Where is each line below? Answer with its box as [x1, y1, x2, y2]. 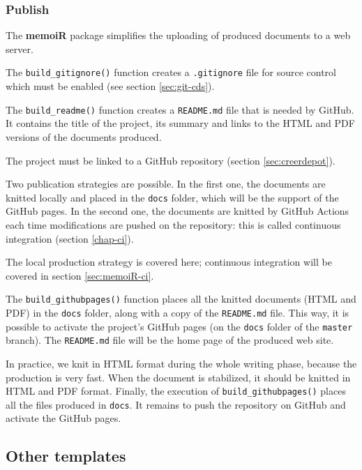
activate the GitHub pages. [6, 411, 121, 425]
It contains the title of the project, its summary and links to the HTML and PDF [6, 116, 355, 130]
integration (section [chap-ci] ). [6, 231, 134, 245]
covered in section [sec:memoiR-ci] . [6, 268, 154, 282]
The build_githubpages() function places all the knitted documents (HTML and [6, 291, 356, 306]
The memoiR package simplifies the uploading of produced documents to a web [6, 28, 351, 43]
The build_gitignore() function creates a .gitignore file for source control [6, 65, 336, 79]
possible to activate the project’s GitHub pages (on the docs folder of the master [6, 319, 353, 333]
